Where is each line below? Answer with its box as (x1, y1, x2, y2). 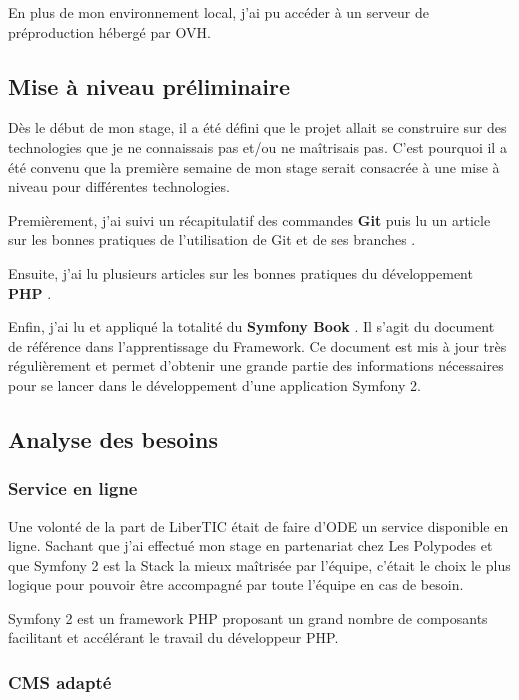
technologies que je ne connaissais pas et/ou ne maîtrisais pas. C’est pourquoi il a (8, 136, 507, 157)
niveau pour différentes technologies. (8, 176, 230, 197)
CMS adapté (8, 670, 112, 694)
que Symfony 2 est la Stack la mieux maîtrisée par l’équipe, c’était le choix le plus (8, 554, 511, 575)
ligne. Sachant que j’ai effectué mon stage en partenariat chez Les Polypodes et (8, 535, 493, 556)
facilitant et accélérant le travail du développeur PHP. (8, 627, 339, 648)
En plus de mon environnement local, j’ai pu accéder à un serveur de (8, 2, 429, 22)
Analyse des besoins (8, 423, 218, 454)
